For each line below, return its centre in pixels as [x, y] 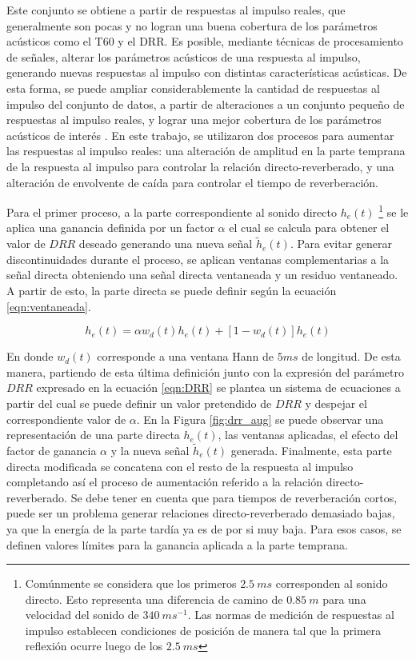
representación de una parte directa [93, 435]
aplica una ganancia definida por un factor [110, 228]
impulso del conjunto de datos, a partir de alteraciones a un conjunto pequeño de [206, 104]
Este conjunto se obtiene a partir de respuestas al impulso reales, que [176, 10]
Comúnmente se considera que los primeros [131, 583]
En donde [30, 356]
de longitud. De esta [351, 356]
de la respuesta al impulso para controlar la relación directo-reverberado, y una [200, 166]
